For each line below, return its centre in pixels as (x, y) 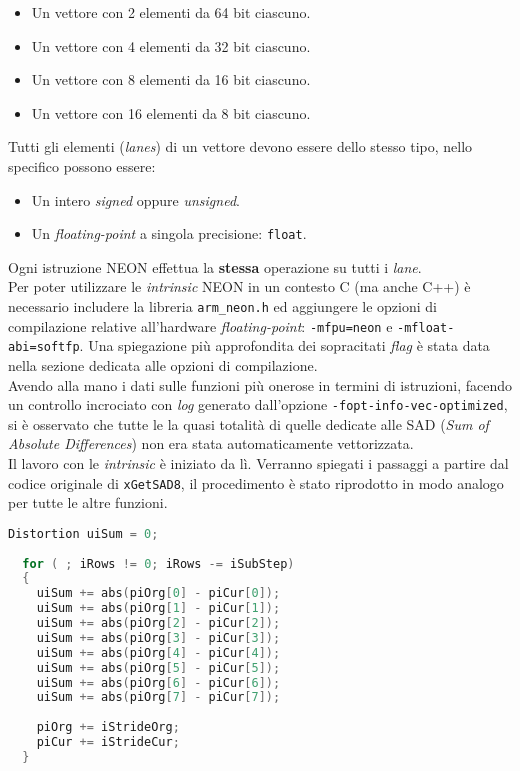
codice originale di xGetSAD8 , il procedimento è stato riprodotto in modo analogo (256, 482)
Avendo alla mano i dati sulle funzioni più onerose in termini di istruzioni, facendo (260, 384)
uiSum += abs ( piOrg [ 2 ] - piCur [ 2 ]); (158, 623)
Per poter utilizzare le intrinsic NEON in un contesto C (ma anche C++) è (239, 286)
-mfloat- (426, 327)
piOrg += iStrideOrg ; (108, 727)
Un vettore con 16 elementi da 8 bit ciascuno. (171, 112)
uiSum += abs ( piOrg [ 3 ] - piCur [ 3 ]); (158, 637)
